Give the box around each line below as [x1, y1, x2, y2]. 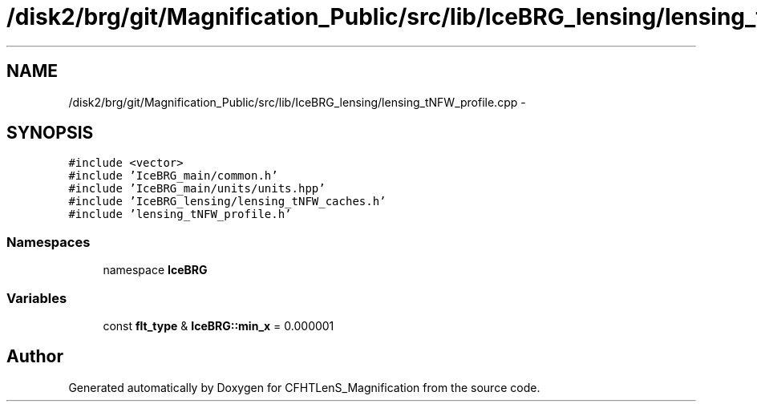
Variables [6, 289, 67, 306]
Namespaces [6, 233, 91, 250]
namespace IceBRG [103, 263, 208, 277]
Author [6, 346, 63, 367]
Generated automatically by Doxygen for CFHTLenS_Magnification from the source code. [68, 380, 540, 394]
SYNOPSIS [6, 123, 94, 143]
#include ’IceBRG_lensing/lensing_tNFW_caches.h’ [68, 195, 387, 208]
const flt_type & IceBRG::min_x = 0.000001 [103, 318, 334, 333]
